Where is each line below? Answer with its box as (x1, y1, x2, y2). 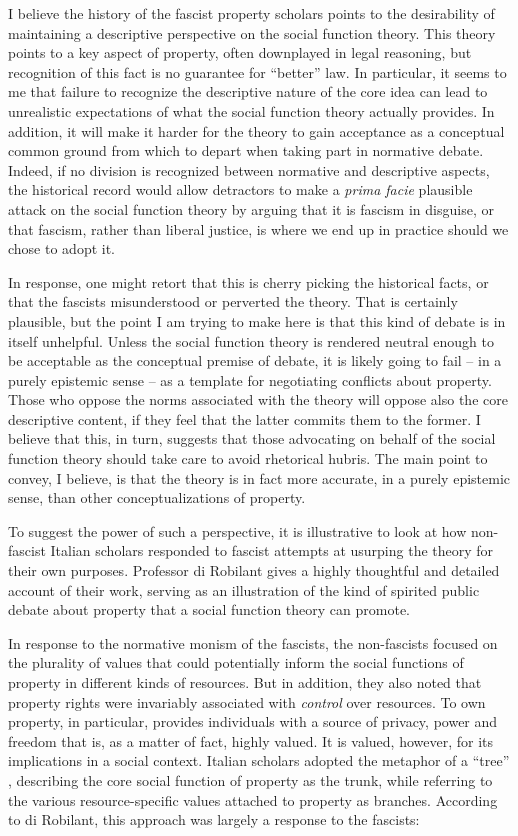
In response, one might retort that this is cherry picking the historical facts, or (8, 271, 489, 292)
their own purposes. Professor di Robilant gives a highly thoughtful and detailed (8, 560, 500, 581)
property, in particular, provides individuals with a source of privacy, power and (8, 711, 498, 732)
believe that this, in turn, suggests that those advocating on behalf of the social (8, 428, 496, 449)
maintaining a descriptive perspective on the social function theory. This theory (8, 22, 496, 43)
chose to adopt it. (8, 238, 116, 259)
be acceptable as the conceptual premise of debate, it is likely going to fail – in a (8, 350, 502, 371)
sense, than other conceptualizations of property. (8, 487, 306, 508)
